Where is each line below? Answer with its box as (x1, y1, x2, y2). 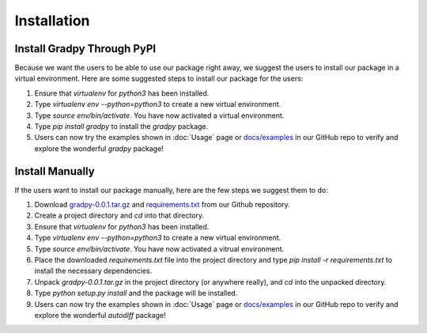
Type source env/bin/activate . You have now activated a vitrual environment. (34, 244, 285, 253)
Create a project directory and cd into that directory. (34, 210, 205, 221)
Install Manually (14, 165, 95, 178)
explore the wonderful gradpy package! (34, 143, 164, 153)
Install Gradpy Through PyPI (14, 42, 157, 55)
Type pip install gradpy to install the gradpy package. (34, 122, 209, 131)
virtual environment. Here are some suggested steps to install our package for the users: (14, 74, 304, 83)
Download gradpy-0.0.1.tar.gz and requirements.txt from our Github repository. (34, 200, 290, 210)
